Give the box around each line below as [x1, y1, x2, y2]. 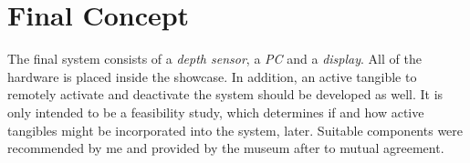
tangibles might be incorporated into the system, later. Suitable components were [7, 120, 464, 139]
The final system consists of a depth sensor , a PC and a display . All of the [7, 49, 422, 68]
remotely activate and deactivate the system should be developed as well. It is [7, 85, 444, 104]
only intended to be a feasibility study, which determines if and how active [7, 102, 424, 121]
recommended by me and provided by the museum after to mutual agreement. [7, 138, 444, 158]
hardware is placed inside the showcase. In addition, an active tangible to [7, 66, 417, 86]
